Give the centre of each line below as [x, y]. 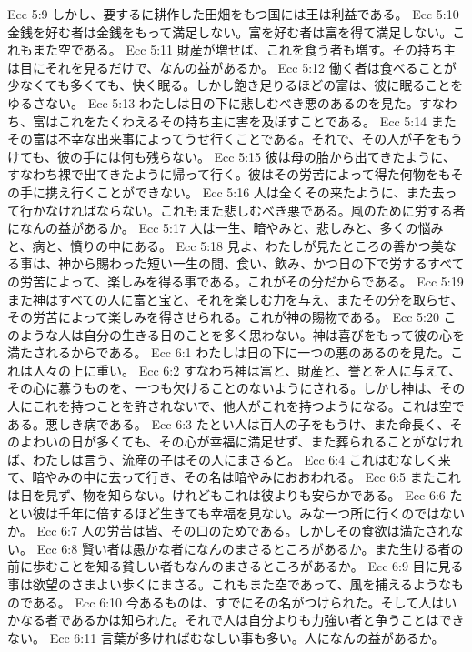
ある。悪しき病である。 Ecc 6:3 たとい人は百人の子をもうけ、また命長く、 [229, 423]
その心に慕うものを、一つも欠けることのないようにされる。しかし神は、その [236, 388]
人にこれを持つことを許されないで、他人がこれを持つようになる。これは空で [236, 406]
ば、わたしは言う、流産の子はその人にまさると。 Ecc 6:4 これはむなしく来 [229, 459]
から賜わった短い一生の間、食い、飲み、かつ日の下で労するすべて [267, 263]
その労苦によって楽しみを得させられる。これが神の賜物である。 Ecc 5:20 [223, 317]
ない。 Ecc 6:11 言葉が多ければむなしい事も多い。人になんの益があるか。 [226, 637]
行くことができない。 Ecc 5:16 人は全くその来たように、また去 [257, 191]
